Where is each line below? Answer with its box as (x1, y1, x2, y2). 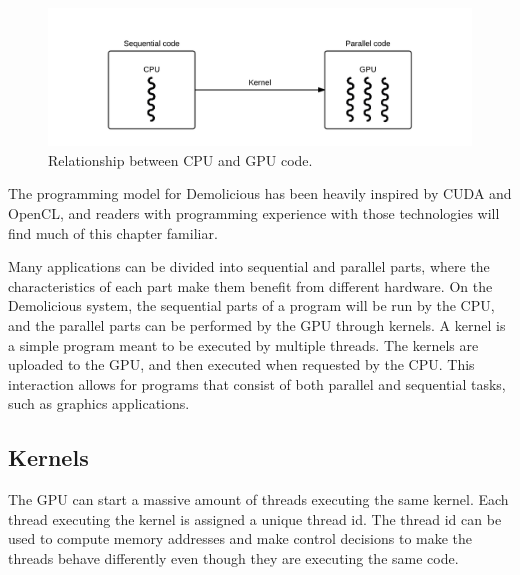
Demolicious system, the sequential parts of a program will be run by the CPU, (8, 295, 495, 316)
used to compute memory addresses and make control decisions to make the (8, 528, 473, 549)
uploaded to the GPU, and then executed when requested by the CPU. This (8, 354, 475, 375)
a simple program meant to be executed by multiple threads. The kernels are (8, 334, 479, 355)
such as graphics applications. (8, 393, 190, 414)
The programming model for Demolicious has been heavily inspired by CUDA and (8, 183, 512, 204)
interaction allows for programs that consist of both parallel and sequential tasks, (8, 373, 506, 394)
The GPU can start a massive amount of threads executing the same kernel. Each (8, 489, 509, 510)
